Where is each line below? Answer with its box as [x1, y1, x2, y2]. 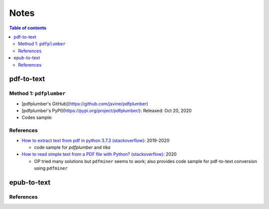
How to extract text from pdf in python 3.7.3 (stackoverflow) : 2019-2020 [21, 137, 169, 143]
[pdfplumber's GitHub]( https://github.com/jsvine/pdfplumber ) [21, 101, 148, 106]
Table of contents [9, 25, 47, 31]
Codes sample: [21, 114, 53, 120]
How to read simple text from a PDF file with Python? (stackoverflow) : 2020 [21, 151, 177, 157]
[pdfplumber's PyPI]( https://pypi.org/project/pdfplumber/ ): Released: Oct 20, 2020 [21, 107, 192, 114]
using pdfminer [34, 165, 68, 171]
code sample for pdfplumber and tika [34, 144, 111, 150]
